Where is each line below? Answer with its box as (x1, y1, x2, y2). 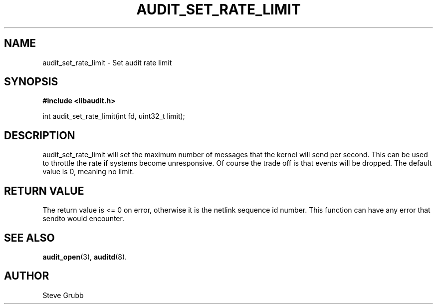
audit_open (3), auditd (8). (42, 252, 127, 261)
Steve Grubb (42, 291, 84, 300)
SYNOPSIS (4, 75, 58, 88)
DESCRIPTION (4, 129, 75, 142)
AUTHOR (4, 270, 49, 283)
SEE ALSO (4, 231, 55, 244)
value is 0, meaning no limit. (42, 167, 134, 176)
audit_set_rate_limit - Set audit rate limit (42, 58, 172, 67)
